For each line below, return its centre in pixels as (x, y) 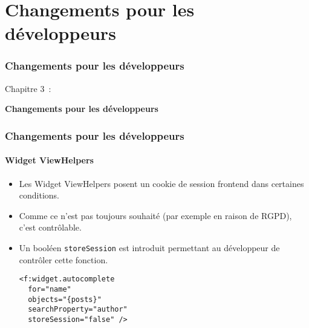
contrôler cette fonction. (63, 259)
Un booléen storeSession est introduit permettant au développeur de (149, 247)
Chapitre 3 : (28, 88)
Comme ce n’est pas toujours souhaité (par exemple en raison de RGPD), (155, 215)
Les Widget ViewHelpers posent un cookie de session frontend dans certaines (161, 183)
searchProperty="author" (78, 310)
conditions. (39, 195)
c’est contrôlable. (50, 227)
